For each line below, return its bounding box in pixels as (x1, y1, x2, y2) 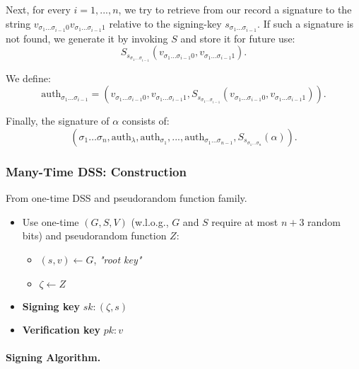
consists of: (122, 113, 170, 128)
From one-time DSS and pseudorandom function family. (6, 191, 247, 205)
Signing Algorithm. (6, 350, 101, 365)
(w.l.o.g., (131, 214, 169, 229)
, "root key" (93, 251, 142, 266)
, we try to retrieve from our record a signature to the (118, 2, 352, 16)
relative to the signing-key (109, 16, 222, 30)
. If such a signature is (257, 16, 354, 30)
